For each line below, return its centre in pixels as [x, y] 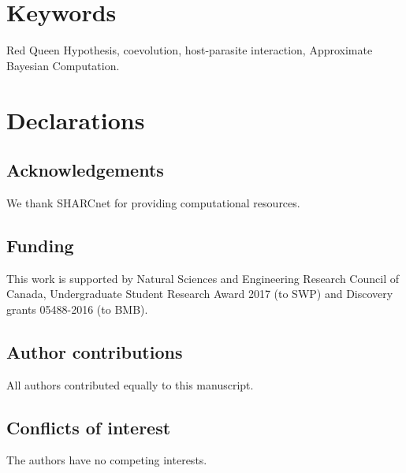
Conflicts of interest [89, 427]
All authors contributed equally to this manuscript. [130, 384]
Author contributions [95, 351]
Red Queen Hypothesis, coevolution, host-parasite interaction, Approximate [190, 50]
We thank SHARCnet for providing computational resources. [153, 202]
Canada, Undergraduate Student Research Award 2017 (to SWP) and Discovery [200, 294]
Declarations [76, 119]
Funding [40, 245]
